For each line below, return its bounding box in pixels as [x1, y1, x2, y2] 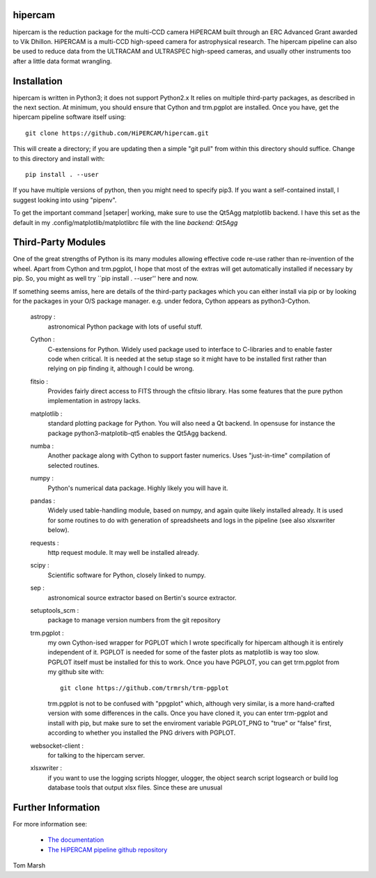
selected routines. [47, 461, 100, 469]
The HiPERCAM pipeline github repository [47, 845, 168, 854]
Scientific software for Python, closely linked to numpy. [47, 571, 206, 579]
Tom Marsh [13, 861, 45, 870]
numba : [30, 442, 54, 450]
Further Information [13, 801, 100, 813]
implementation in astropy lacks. [47, 397, 141, 405]
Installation [13, 75, 63, 87]
